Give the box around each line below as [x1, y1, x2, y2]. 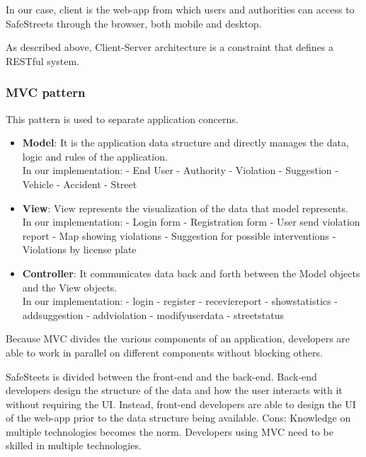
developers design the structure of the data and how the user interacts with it [6, 383, 343, 398]
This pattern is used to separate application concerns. [6, 111, 239, 126]
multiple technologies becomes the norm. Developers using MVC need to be [6, 424, 333, 439]
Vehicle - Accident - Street [22, 176, 137, 191]
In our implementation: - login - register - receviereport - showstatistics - [22, 294, 338, 308]
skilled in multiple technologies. [6, 438, 142, 453]
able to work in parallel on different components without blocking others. [6, 345, 323, 359]
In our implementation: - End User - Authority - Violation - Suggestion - [22, 163, 338, 178]
